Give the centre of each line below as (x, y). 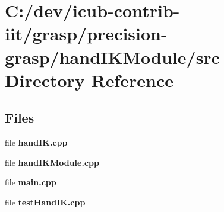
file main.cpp (31, 182)
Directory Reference (89, 80)
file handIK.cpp (36, 142)
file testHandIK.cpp (45, 202)
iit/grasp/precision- (86, 33)
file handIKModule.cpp (52, 162)
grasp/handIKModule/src (112, 57)
